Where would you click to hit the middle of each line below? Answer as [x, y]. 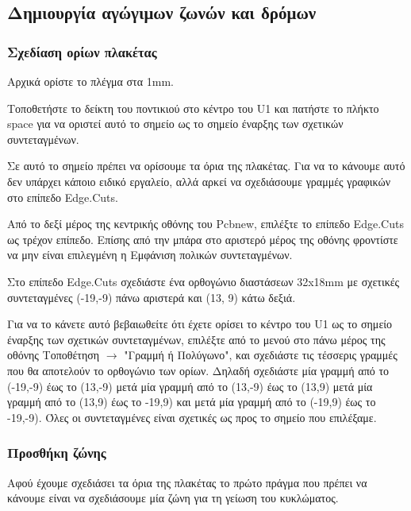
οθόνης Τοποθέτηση [54, 355]
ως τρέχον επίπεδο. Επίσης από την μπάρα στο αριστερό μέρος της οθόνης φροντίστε [203, 239]
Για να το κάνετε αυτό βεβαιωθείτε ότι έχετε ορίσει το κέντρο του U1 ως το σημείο [200, 324]
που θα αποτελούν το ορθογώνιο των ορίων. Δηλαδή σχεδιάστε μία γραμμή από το [198, 370]
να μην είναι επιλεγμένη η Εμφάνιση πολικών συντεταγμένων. [150, 255]
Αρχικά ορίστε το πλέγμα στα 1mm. [90, 81]
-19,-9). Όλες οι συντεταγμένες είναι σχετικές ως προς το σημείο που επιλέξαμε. [192, 417]
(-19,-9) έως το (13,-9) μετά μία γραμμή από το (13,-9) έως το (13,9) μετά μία [190, 386]
